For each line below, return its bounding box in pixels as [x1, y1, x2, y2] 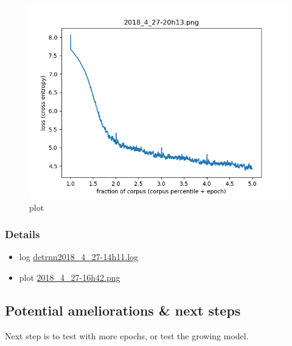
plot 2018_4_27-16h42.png [19, 271, 120, 283]
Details [5, 227, 40, 242]
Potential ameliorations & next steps [5, 300, 241, 319]
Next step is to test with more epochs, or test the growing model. [5, 329, 249, 342]
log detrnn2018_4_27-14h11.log [19, 250, 139, 263]
